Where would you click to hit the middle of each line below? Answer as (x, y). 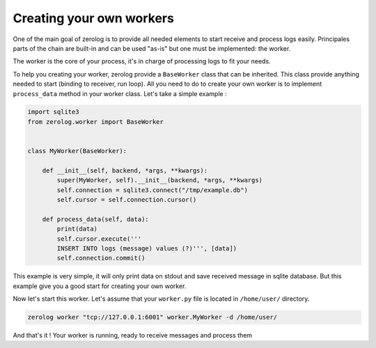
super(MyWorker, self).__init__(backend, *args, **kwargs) (160, 180)
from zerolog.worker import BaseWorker (95, 121)
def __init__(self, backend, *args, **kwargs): (125, 170)
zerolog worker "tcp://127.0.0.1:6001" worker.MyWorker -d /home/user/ (152, 317)
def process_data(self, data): (95, 219)
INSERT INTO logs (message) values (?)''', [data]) (147, 248)
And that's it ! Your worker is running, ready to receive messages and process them (133, 335)
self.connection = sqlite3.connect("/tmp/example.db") (152, 190)
